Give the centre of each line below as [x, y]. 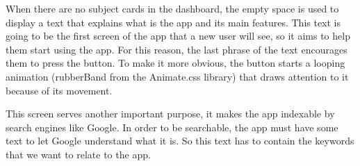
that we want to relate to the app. [78, 154]
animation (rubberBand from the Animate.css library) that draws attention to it [177, 76]
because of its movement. [59, 90]
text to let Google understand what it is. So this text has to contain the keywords [180, 141]
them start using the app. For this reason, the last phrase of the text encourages [177, 49]
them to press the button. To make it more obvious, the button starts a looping [175, 63]
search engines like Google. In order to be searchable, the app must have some [172, 127]
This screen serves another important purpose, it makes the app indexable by [170, 114]
